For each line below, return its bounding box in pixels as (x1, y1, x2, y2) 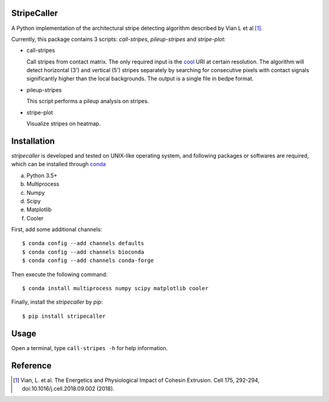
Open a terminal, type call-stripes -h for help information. (11, 344, 168, 351)
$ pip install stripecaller (22, 312, 106, 320)
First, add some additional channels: (11, 226, 102, 233)
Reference (11, 360, 52, 371)
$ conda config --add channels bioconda (22, 248, 144, 255)
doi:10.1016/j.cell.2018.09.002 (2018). (22, 385, 115, 392)
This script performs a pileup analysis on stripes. (26, 98, 149, 105)
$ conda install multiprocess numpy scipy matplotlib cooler (22, 285, 208, 292)
